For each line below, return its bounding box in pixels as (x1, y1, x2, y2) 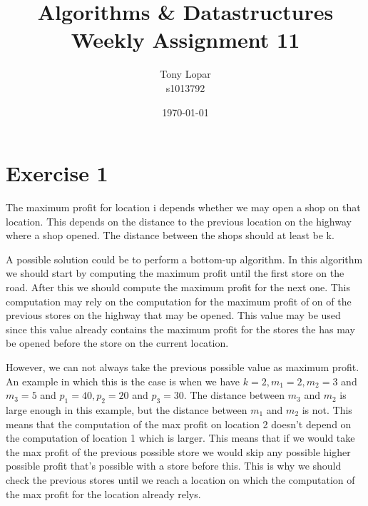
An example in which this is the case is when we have (6, 373, 240, 388)
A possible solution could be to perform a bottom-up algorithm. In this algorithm (6, 251, 363, 266)
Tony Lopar (160, 66, 211, 81)
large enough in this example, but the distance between (6, 402, 247, 417)
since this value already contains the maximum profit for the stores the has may (6, 321, 355, 336)
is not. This (302, 402, 352, 417)
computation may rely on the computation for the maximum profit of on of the (6, 293, 352, 308)
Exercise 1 (6, 158, 108, 188)
